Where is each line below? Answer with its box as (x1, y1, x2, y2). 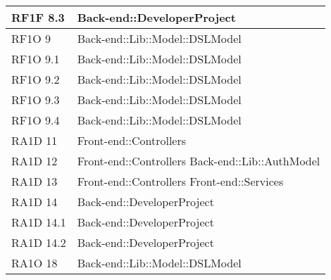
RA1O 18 (11, 255, 58, 271)
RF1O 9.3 (11, 91, 60, 108)
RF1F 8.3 (11, 9, 65, 25)
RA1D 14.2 (11, 234, 66, 250)
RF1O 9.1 (11, 51, 60, 67)
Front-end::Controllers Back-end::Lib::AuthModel (77, 153, 320, 169)
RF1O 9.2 (11, 71, 60, 87)
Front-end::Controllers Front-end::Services (77, 173, 284, 189)
